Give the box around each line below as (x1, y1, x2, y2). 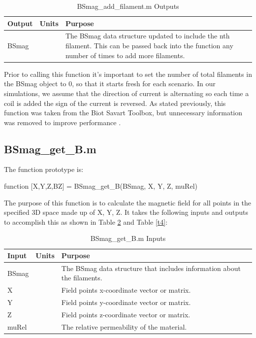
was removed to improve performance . (4, 117, 121, 127)
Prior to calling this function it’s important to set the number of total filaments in (4, 68, 252, 79)
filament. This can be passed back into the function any (65, 40, 233, 51)
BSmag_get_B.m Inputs (90, 233, 166, 243)
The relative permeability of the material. (61, 321, 187, 332)
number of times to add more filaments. (65, 50, 185, 60)
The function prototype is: (4, 164, 84, 174)
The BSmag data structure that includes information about (61, 263, 241, 273)
